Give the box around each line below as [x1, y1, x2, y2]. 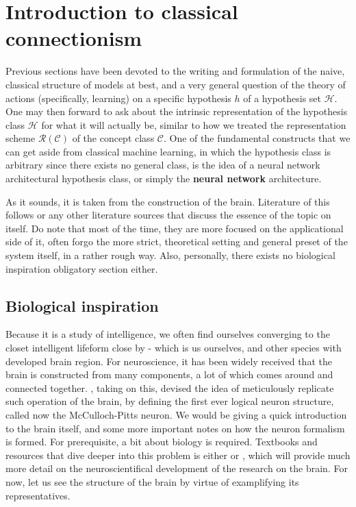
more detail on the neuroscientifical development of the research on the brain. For [5, 461, 348, 475]
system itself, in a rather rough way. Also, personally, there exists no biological [5, 248, 335, 262]
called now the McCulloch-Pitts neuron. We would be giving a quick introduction [5, 407, 347, 421]
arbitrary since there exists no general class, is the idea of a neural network [5, 158, 320, 172]
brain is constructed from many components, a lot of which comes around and [5, 367, 333, 382]
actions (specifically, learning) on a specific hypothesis [5, 90, 231, 105]
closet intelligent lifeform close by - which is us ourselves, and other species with [5, 341, 342, 355]
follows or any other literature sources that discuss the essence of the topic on [5, 208, 331, 222]
